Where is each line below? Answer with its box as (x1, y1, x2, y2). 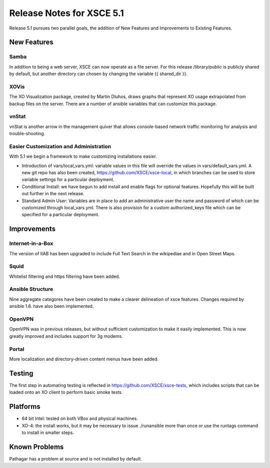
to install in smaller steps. (21, 429, 74, 435)
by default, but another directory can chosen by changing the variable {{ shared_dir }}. (9, 71, 187, 77)
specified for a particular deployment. (21, 212, 99, 218)
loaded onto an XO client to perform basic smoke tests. (9, 389, 123, 395)
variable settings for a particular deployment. (21, 177, 114, 183)
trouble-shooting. (9, 131, 45, 137)
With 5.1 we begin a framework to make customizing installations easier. (9, 153, 157, 160)
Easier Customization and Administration (9, 143, 111, 150)
